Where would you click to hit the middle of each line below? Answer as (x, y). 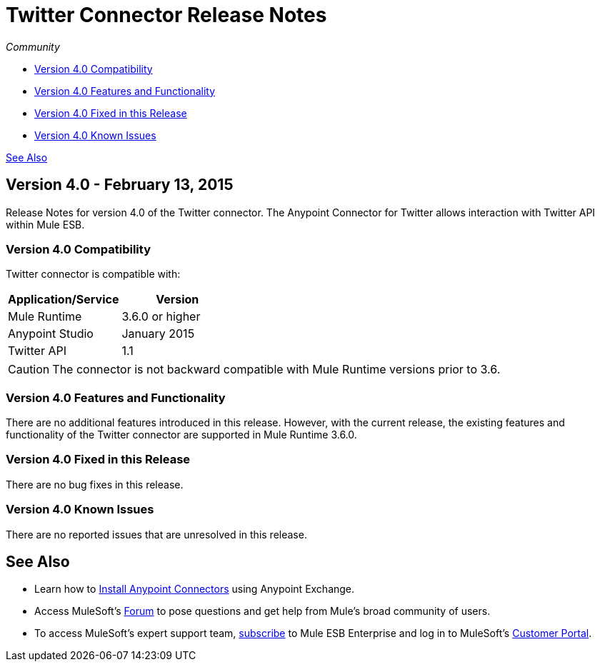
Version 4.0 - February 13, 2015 (120, 185)
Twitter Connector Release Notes (166, 15)
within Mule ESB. (45, 224)
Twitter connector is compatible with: (93, 274)
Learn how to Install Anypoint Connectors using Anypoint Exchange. (195, 589)
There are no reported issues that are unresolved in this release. (156, 534)
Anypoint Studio (51, 334)
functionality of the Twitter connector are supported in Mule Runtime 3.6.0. (181, 435)
